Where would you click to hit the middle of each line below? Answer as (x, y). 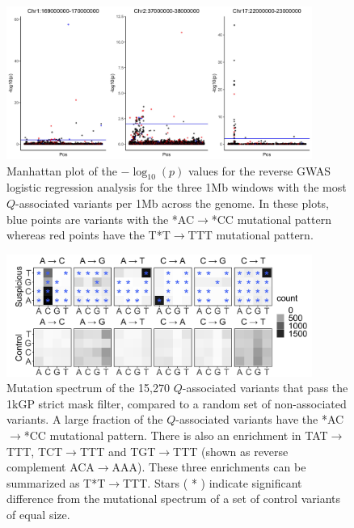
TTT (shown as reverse (231, 451)
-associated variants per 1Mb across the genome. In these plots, (173, 203)
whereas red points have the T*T (88, 235)
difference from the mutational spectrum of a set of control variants (174, 498)
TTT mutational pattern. (251, 235)
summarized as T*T (56, 482)
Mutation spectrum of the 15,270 (88, 388)
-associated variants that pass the (265, 388)
